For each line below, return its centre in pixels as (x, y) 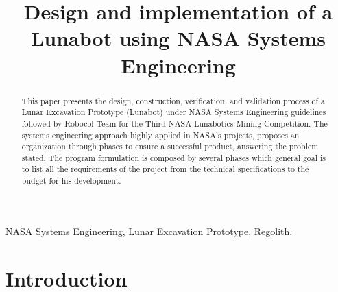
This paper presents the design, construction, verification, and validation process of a (173, 100)
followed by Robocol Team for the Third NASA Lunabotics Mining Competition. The (174, 123)
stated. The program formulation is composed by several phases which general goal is (173, 157)
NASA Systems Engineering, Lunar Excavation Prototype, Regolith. (149, 231)
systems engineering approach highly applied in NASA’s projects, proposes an (160, 135)
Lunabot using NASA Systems (178, 38)
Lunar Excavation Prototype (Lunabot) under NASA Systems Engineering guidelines (174, 112)
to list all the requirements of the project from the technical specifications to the (165, 169)
